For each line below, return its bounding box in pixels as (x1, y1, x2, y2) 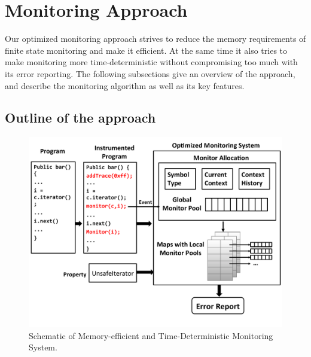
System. (29, 341, 57, 353)
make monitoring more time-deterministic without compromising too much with (5, 56, 298, 68)
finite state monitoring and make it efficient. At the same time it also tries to (5, 44, 288, 56)
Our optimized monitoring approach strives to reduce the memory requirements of (5, 32, 306, 45)
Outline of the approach (5, 108, 156, 127)
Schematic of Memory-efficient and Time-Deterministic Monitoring (29, 329, 273, 341)
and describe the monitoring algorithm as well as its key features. (5, 79, 245, 91)
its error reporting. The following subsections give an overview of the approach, (5, 67, 295, 80)
